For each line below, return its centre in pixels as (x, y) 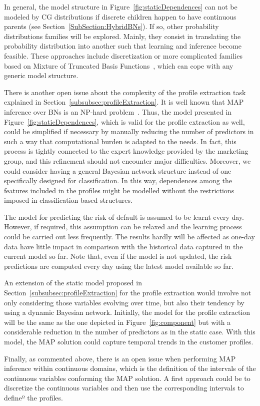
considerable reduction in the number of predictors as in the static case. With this (130, 332)
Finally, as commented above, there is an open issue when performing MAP (120, 358)
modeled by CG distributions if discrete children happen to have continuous (120, 16)
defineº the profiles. (33, 397)
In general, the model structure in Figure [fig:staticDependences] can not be (121, 7)
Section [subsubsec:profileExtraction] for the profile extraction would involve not (128, 293)
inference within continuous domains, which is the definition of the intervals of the (130, 368)
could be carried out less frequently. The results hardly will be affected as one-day (129, 237)
